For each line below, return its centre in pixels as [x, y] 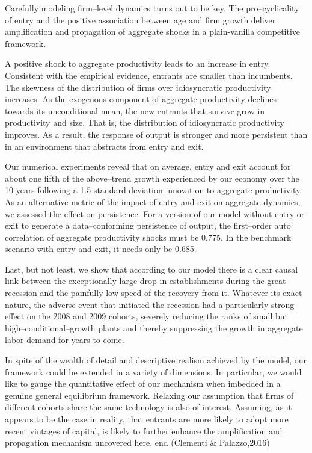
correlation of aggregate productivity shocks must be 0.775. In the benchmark [148, 237]
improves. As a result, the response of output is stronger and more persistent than [156, 134]
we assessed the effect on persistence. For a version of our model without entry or [155, 213]
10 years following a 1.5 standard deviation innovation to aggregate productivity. [154, 190]
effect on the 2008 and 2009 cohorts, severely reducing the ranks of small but [146, 316]
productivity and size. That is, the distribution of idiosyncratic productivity [145, 122]
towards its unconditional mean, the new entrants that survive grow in [135, 110]
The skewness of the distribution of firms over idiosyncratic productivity [138, 87]
